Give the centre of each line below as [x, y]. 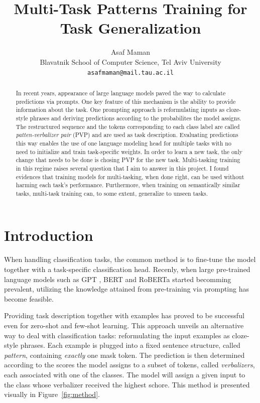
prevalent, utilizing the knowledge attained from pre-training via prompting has [126, 289]
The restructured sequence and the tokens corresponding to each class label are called [128, 126]
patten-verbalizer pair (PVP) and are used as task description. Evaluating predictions [127, 135]
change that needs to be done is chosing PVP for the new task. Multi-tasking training [128, 160]
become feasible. [29, 298]
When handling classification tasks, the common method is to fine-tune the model [130, 259]
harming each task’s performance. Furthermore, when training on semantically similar [128, 185]
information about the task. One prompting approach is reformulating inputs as [120, 110]
